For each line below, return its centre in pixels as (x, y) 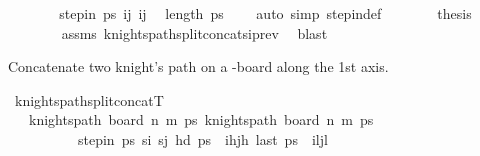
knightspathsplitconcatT (89, 99)
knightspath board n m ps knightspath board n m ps (201, 119)
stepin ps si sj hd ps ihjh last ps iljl (202, 138)
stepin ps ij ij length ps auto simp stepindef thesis (265, 13)
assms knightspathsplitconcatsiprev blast (194, 32)
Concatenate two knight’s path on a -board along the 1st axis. (198, 66)
